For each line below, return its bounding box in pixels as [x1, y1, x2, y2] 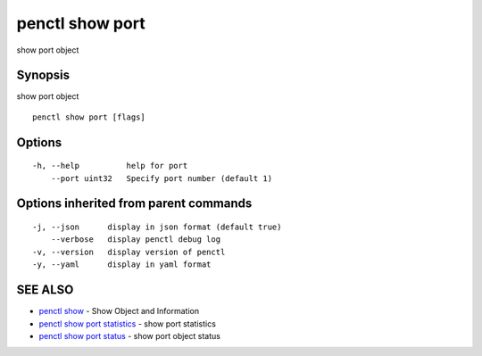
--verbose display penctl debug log [50, 235, 221, 244]
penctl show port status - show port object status [38, 330, 220, 341]
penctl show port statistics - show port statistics [38, 318, 216, 329]
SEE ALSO [16, 282, 74, 298]
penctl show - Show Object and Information [38, 306, 200, 317]
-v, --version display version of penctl [32, 246, 226, 257]
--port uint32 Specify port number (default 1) [50, 173, 272, 183]
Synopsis [16, 68, 71, 83]
